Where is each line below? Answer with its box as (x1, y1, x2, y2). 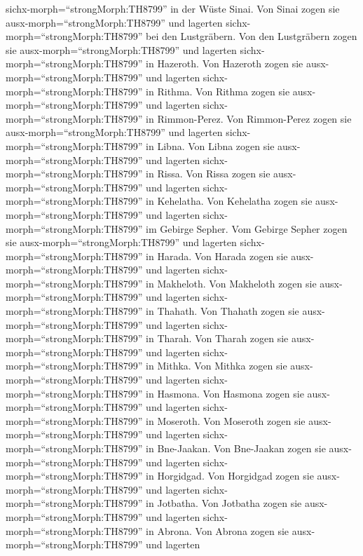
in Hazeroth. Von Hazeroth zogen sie (146, 56, 303, 71)
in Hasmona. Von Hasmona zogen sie (146, 386, 304, 400)
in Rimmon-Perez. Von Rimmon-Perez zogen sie (146, 111, 352, 126)
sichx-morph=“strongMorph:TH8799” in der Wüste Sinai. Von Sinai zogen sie (6, 1, 340, 15)
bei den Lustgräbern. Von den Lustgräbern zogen (146, 29, 357, 43)
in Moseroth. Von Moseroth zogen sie (146, 413, 306, 428)
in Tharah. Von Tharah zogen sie (146, 331, 289, 346)
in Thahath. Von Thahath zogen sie (146, 304, 299, 318)
